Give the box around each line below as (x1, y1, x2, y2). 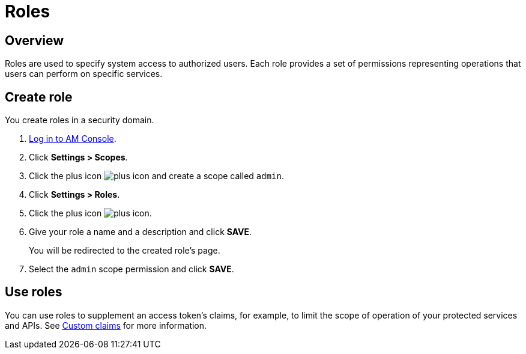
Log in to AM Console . (29, 133, 116, 144)
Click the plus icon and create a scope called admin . (29, 171, 285, 182)
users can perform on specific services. (5, 69, 163, 79)
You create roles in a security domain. (5, 115, 154, 126)
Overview (5, 32, 64, 48)
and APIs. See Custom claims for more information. (5, 320, 207, 331)
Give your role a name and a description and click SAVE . (29, 227, 252, 237)
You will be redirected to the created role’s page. (29, 245, 220, 256)
